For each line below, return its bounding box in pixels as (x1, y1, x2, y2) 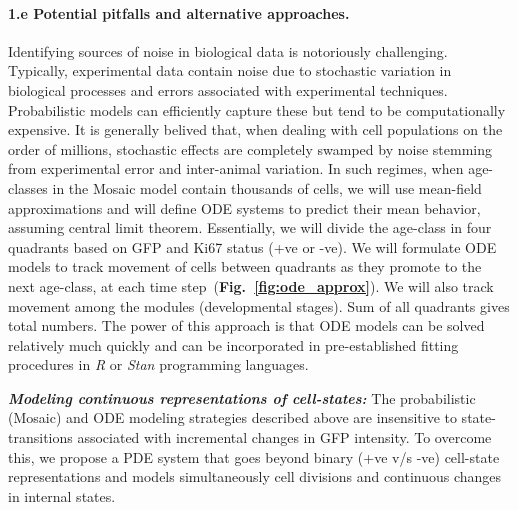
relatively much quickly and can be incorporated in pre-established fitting (8, 334, 459, 355)
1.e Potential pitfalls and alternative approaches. (8, 2, 350, 23)
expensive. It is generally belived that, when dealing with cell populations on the (8, 119, 503, 140)
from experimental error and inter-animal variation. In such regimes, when (8, 158, 464, 179)
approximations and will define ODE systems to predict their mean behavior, (8, 197, 481, 218)
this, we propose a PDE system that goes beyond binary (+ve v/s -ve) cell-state (8, 446, 500, 467)
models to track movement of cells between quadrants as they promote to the (8, 256, 482, 277)
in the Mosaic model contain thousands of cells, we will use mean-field (52, 177, 482, 198)
